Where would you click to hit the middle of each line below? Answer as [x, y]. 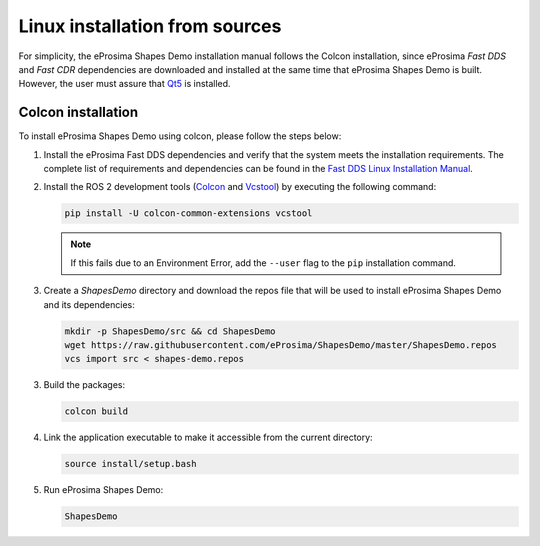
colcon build [96, 411]
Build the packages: [84, 385]
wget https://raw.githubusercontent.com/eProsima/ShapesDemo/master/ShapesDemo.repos [280, 344]
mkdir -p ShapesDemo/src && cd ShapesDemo [170, 331]
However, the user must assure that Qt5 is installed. [124, 84]
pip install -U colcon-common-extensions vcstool [188, 213]
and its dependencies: [89, 304]
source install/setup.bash [130, 464]
